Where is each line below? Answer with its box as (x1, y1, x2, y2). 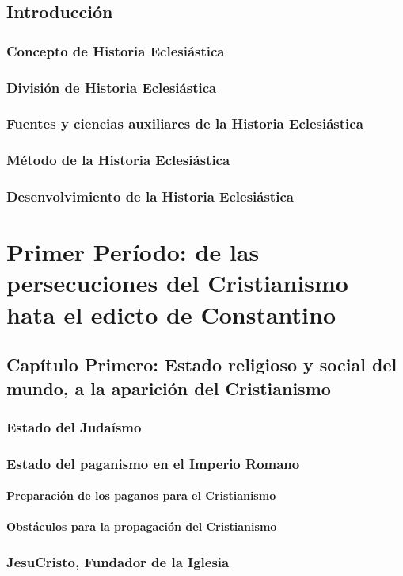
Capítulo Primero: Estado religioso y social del (6, 352, 397, 377)
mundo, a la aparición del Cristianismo (6, 375, 331, 400)
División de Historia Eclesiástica (6, 77, 217, 97)
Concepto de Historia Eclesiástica (6, 40, 225, 60)
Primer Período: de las (6, 236, 260, 268)
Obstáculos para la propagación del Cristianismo (6, 518, 277, 535)
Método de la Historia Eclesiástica (6, 150, 230, 170)
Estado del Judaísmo (6, 417, 142, 436)
